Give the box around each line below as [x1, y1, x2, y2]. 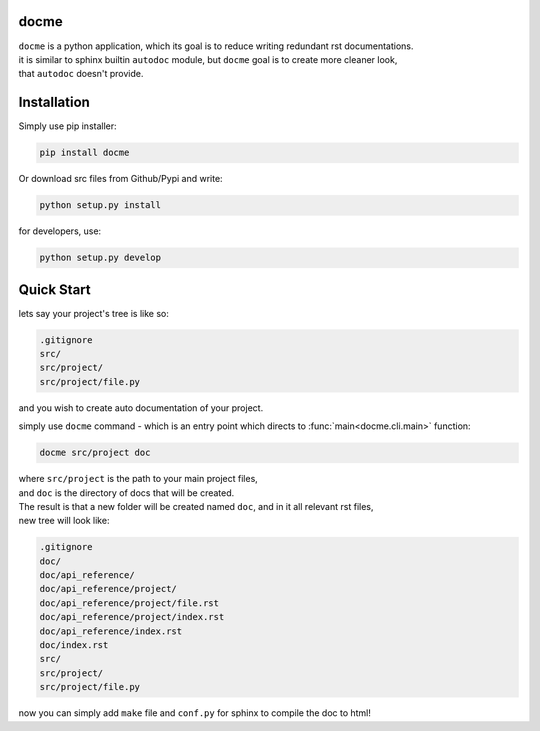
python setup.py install [39, 200, 162, 211]
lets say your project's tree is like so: [18, 307, 169, 319]
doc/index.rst [39, 640, 109, 651]
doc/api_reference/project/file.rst [39, 597, 220, 609]
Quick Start [18, 281, 91, 298]
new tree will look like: [18, 515, 110, 527]
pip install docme [39, 147, 130, 159]
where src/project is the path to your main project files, [18, 473, 259, 485]
